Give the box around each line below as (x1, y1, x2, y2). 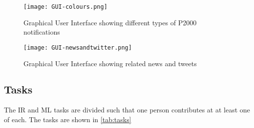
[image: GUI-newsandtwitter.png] (23, 44, 132, 51)
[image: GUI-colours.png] (23, 3, 107, 10)
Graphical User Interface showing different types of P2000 (23, 17, 197, 27)
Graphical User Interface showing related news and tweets (23, 58, 197, 68)
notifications (23, 27, 60, 37)
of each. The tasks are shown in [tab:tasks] (4, 114, 131, 124)
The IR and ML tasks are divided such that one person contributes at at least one (4, 105, 250, 115)
